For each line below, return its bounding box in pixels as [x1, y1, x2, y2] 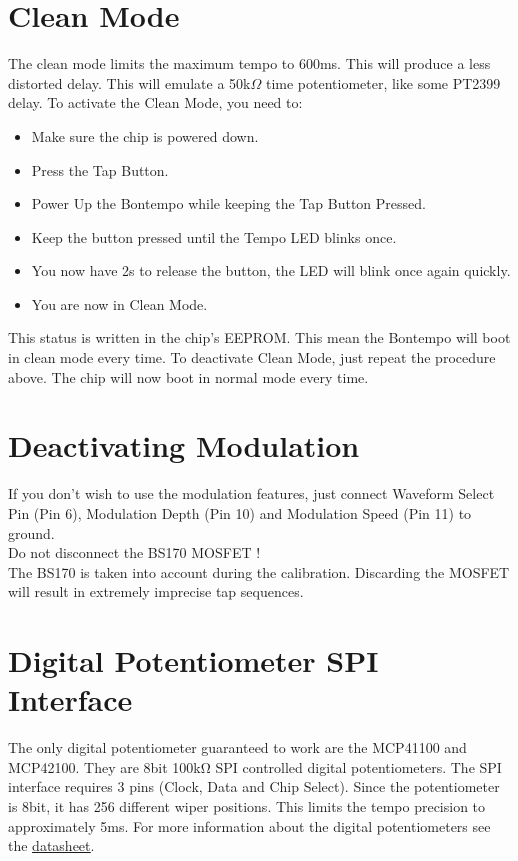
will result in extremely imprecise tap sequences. [8, 581, 304, 602]
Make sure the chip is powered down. [31, 125, 259, 146]
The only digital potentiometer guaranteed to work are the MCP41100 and [8, 737, 467, 758]
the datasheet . [8, 835, 95, 856]
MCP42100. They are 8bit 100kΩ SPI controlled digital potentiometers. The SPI [8, 756, 502, 777]
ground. [8, 522, 55, 543]
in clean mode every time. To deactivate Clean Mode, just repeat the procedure [8, 347, 496, 368]
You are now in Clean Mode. [31, 293, 208, 314]
